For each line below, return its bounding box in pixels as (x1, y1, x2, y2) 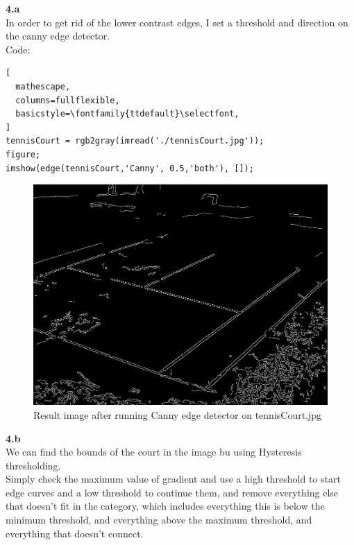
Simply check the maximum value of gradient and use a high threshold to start (6, 472, 341, 486)
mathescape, (15, 81, 71, 92)
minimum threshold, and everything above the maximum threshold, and (6, 512, 312, 527)
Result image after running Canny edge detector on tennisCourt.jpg (33, 407, 322, 422)
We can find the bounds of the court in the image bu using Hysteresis (6, 444, 302, 459)
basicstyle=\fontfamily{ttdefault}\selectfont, (15, 109, 239, 119)
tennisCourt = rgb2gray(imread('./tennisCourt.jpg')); (6, 136, 264, 146)
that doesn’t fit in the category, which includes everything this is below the (6, 499, 325, 513)
